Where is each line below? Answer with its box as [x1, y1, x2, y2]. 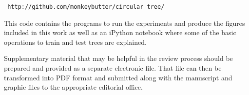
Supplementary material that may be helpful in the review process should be [4, 53, 233, 63]
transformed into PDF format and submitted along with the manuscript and [4, 72, 232, 82]
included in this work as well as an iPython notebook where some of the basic [4, 27, 236, 38]
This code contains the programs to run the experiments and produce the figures [4, 18, 245, 28]
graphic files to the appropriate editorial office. [4, 82, 143, 92]
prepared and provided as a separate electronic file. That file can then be [4, 62, 222, 73]
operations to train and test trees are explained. [4, 37, 147, 47]
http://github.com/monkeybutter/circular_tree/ [7, 3, 165, 10]
